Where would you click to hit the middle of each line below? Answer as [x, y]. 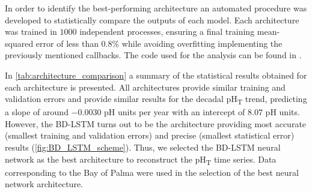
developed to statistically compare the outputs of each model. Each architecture [152, 19]
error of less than [67, 43]
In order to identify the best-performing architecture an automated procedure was [156, 8]
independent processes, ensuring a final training [167, 31]
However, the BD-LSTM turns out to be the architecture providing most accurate [156, 123]
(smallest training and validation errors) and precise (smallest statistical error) [150, 135]
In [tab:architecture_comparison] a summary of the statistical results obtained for [156, 75]
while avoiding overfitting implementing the [202, 43]
